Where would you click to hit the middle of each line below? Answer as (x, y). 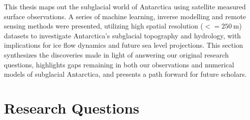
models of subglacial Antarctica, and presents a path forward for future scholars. (125, 74)
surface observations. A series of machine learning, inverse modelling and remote (125, 16)
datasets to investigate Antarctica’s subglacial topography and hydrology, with (123, 35)
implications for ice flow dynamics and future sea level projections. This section (124, 45)
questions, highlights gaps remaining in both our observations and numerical (119, 64)
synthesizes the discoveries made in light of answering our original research (116, 54)
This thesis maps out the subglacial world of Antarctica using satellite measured (125, 6)
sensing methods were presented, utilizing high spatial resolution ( (104, 26)
